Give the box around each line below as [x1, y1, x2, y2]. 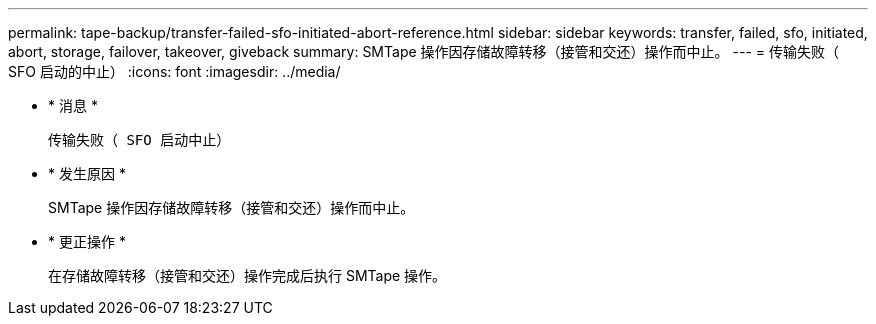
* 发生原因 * [48, 165, 126, 182]
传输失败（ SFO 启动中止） [48, 132, 231, 148]
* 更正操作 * [48, 233, 126, 250]
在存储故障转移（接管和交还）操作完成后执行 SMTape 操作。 [48, 267, 447, 284]
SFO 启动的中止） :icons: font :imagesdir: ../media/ [8, 63, 341, 80]
